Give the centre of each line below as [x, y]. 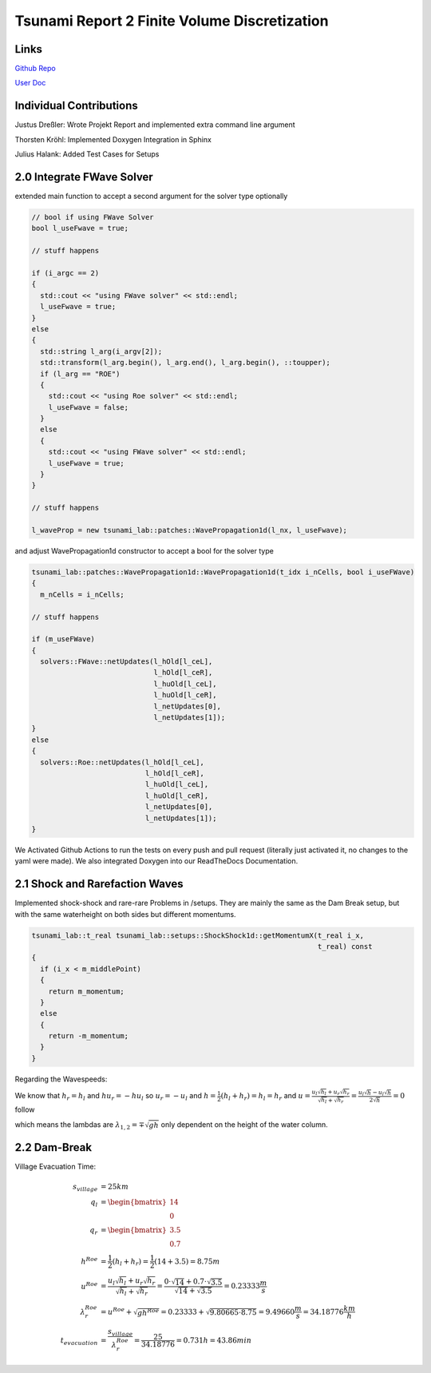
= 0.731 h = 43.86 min [214, 1340]
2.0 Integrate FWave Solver [84, 177]
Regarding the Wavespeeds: [61, 1079]
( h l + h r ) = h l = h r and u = [266, 1097]
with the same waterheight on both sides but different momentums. [125, 914]
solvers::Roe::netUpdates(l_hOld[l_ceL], [123, 762]
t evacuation [79, 1341]
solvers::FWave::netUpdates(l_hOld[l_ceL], [127, 662]
